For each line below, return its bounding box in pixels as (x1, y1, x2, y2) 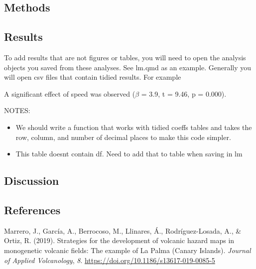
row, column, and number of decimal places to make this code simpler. (15, 132, 231, 142)
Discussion (4, 173, 59, 188)
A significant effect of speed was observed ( (4, 88, 135, 99)
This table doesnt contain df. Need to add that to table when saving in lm (15, 148, 243, 159)
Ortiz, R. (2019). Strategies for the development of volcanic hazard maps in (4, 235, 235, 246)
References (4, 202, 61, 217)
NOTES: (4, 105, 30, 116)
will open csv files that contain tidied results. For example (4, 72, 181, 82)
